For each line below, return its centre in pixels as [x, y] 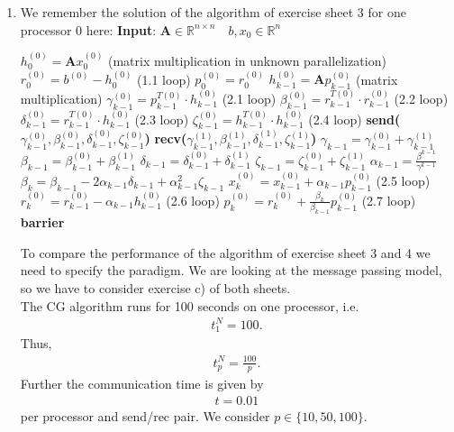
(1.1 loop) [164, 79]
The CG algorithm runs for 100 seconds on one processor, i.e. [190, 305]
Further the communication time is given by [142, 384]
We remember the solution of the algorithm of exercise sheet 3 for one [213, 12]
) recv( [166, 138]
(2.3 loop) [162, 119]
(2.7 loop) [389, 200]
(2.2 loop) [421, 99]
